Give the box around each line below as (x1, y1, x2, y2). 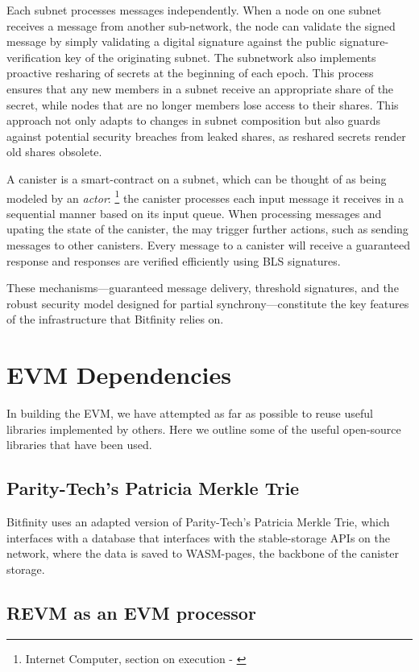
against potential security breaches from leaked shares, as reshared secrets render (6, 127, 406, 144)
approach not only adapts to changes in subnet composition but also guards (6, 112, 381, 129)
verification (6, 48, 61, 65)
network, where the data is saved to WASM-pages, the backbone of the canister (6, 545, 399, 562)
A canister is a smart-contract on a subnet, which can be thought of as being (6, 170, 387, 187)
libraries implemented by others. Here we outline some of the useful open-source (6, 420, 401, 437)
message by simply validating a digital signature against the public (6, 33, 336, 50)
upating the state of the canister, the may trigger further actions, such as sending (6, 221, 409, 237)
